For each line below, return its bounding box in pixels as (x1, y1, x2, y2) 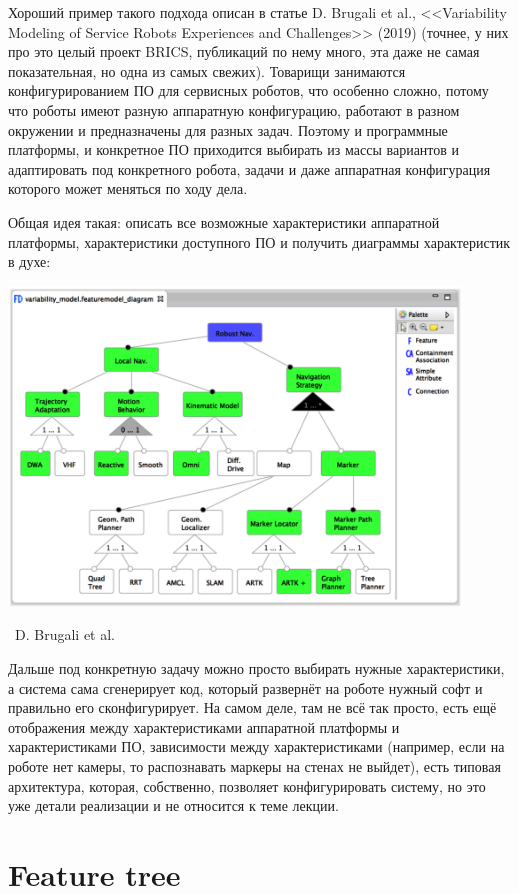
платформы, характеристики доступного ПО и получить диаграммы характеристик (8, 231, 511, 252)
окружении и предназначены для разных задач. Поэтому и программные (8, 119, 448, 140)
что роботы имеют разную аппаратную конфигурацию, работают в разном (8, 99, 460, 120)
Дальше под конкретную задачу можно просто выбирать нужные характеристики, (8, 658, 505, 679)
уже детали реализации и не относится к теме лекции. (8, 795, 339, 816)
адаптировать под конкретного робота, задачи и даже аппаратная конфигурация (8, 158, 491, 179)
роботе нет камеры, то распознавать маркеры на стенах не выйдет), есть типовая (8, 756, 501, 777)
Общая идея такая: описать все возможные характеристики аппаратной (8, 211, 440, 232)
